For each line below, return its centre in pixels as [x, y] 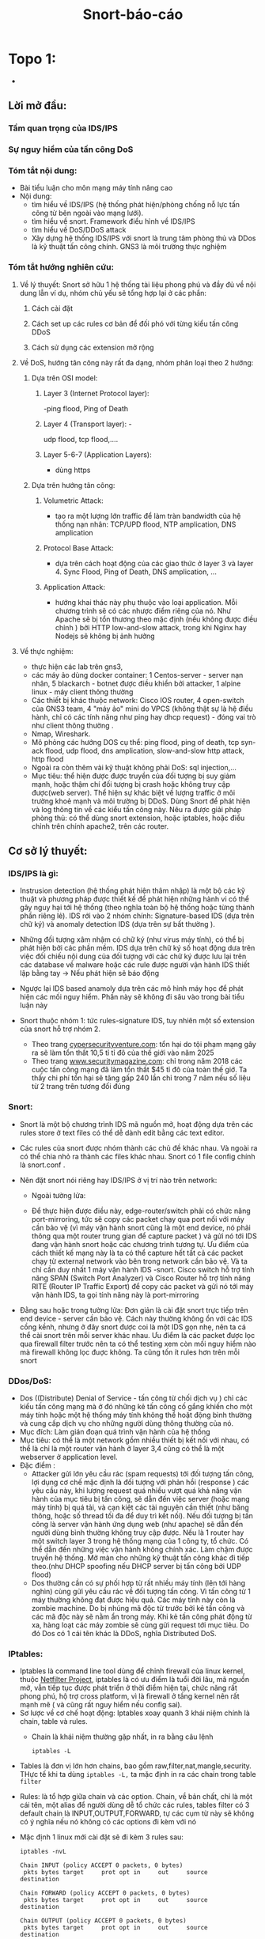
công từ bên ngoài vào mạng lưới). [87, 213]
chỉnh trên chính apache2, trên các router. [100, 826]
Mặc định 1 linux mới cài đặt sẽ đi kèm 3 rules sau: [102, 1837]
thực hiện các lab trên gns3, [77, 667]
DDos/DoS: [30, 1381]
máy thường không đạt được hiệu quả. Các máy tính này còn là [133, 1600]
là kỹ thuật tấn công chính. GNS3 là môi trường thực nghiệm [129, 247]
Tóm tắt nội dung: [43, 171]
